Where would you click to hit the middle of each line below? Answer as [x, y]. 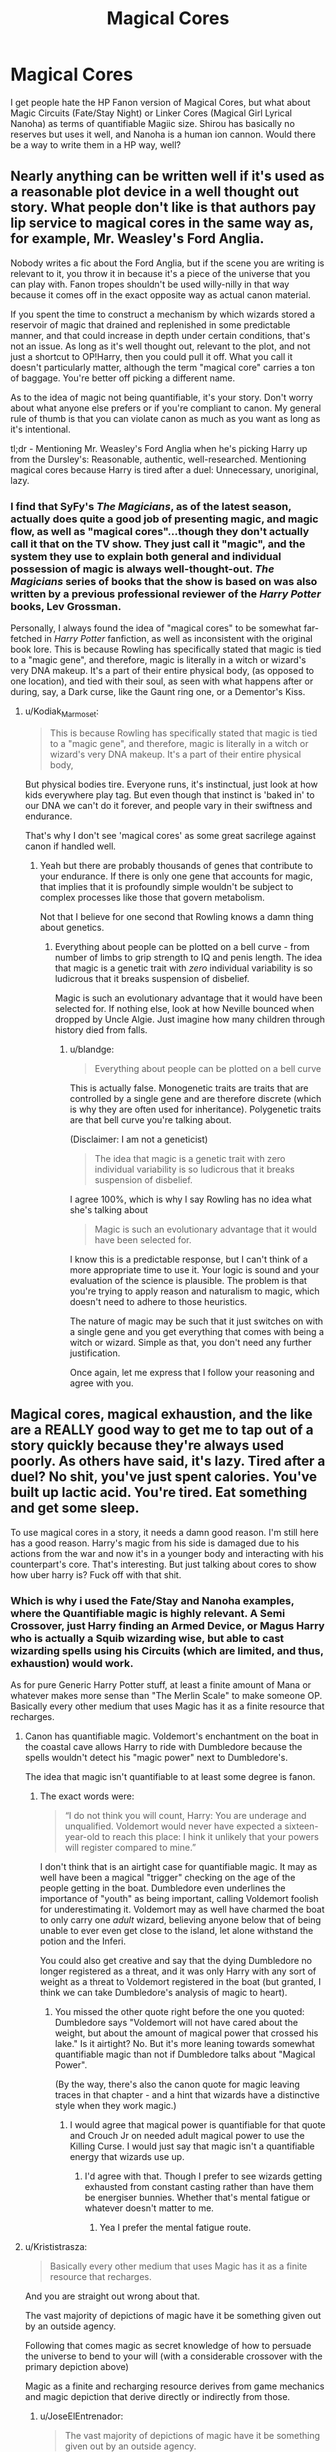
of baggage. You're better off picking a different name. [123, 378]
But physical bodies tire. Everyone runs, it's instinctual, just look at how [171, 784]
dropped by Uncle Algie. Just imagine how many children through [189, 1019]
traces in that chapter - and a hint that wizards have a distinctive [187, 2094]
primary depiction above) [77, 2366]
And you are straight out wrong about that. [112, 2296]
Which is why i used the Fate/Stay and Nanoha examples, [152, 1600]
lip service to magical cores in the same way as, [162, 223]
